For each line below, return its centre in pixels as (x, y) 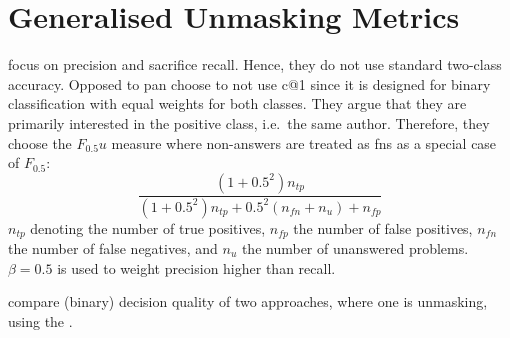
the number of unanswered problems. (355, 248)
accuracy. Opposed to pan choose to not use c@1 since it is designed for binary (249, 83)
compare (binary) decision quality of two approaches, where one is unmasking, (248, 301)
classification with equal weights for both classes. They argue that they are (237, 103)
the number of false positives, (383, 227)
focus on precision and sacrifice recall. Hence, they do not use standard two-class (255, 64)
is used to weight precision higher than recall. (196, 267)
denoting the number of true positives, (148, 227)
